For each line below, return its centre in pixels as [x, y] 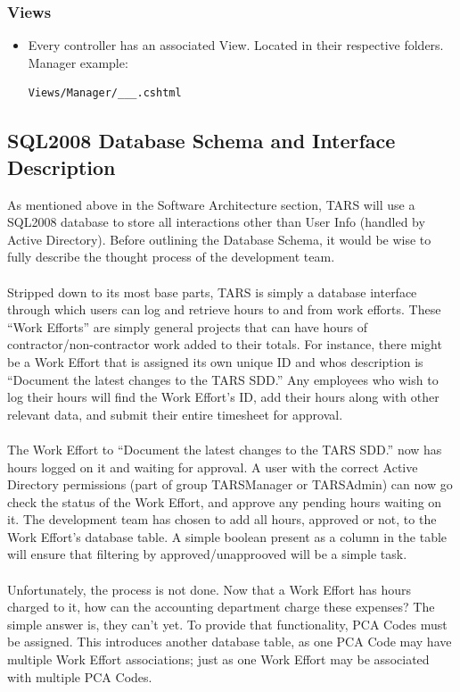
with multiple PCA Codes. [80, 676]
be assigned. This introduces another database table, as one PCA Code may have [230, 642]
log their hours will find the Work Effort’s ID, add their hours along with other [223, 397]
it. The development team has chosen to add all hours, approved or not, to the [222, 519]
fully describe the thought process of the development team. [171, 257]
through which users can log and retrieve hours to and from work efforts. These [224, 309]
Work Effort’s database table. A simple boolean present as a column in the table [227, 536]
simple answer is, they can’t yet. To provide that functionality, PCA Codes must [227, 624]
